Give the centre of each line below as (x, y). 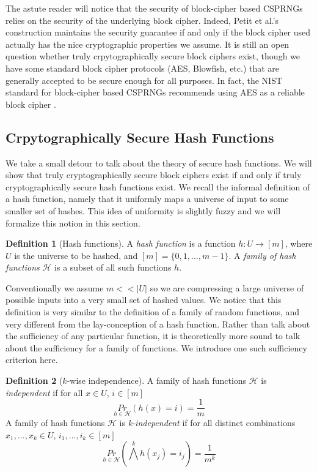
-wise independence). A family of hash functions (157, 380)
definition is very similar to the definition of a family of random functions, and (153, 312)
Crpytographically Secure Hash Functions (140, 137)
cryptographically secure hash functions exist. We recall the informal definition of (158, 186)
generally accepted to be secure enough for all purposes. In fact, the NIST (144, 80)
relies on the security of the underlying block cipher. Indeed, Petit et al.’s (142, 20)
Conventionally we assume (55, 287)
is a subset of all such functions (113, 267)
